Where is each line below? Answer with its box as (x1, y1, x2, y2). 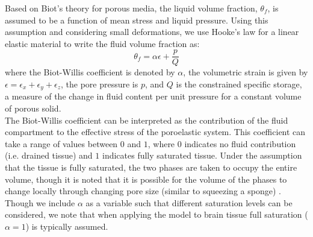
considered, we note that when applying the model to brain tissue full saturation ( (5, 208, 308, 221)
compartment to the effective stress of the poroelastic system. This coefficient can (5, 125, 306, 138)
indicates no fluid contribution (184, 137, 296, 150)
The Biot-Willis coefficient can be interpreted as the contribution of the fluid (5, 113, 288, 126)
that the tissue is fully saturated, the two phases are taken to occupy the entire (5, 161, 297, 174)
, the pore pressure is (60, 78, 138, 90)
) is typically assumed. (25, 220, 108, 233)
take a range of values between (5, 137, 118, 150)
